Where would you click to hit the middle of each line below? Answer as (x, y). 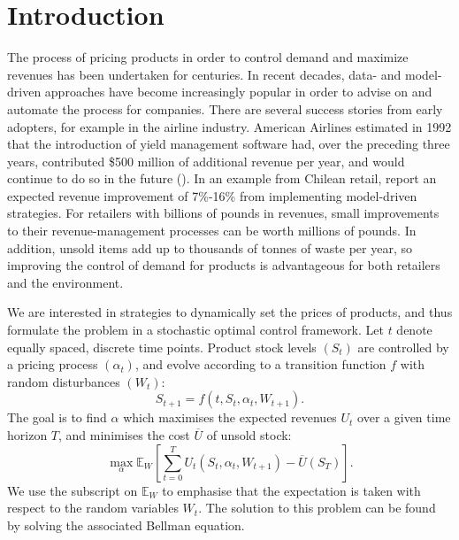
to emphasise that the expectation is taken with (291, 490)
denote (414, 330)
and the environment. (65, 282)
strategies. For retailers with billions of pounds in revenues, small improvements (223, 213)
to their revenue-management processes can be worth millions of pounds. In (212, 231)
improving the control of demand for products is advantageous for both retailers (224, 265)
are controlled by (403, 347)
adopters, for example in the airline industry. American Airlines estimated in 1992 (229, 126)
